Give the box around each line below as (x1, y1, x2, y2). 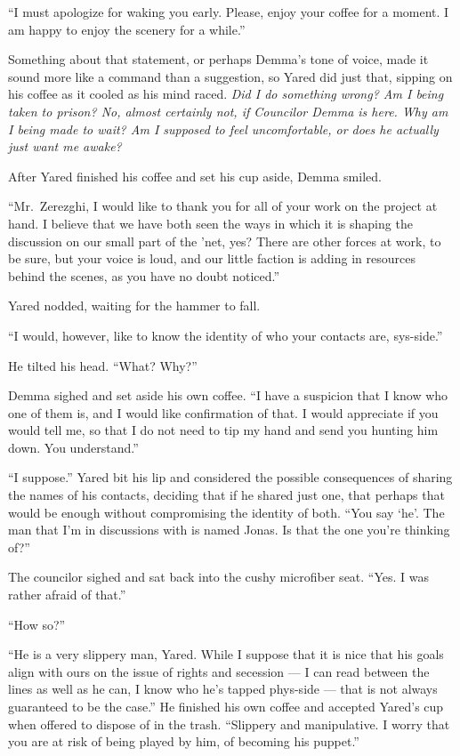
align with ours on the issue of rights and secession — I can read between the (8, 662, 430, 680)
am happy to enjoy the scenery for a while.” (8, 20, 246, 38)
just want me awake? (8, 137, 122, 156)
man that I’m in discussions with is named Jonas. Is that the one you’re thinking (8, 520, 450, 539)
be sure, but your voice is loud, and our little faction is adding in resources (8, 249, 416, 268)
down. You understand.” (8, 438, 139, 456)
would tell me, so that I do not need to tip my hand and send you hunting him (8, 421, 439, 439)
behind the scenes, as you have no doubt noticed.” (8, 266, 280, 285)
